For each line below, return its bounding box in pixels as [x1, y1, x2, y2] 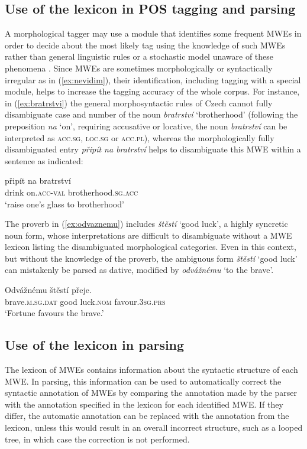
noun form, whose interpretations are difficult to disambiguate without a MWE [5, 229, 292, 241]
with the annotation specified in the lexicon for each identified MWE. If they [5, 398, 283, 410]
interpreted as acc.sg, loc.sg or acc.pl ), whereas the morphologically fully [5, 131, 274, 144]
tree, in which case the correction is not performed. [5, 432, 190, 445]
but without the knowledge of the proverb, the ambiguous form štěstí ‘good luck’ [5, 252, 298, 264]
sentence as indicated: [5, 154, 83, 167]
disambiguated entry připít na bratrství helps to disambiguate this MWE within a [5, 143, 301, 155]
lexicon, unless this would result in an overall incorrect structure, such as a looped [5, 421, 303, 434]
